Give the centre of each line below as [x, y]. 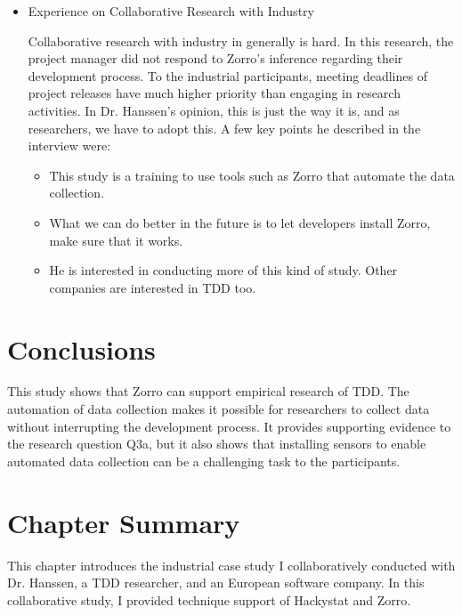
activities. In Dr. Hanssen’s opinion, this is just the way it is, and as [214, 110]
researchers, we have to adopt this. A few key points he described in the [224, 128]
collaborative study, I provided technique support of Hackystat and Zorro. [209, 599]
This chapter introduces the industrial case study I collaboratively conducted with [231, 565]
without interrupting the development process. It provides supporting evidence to [229, 426]
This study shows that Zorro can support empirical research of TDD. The [208, 391]
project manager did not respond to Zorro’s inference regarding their [215, 58]
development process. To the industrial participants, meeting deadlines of [227, 75]
